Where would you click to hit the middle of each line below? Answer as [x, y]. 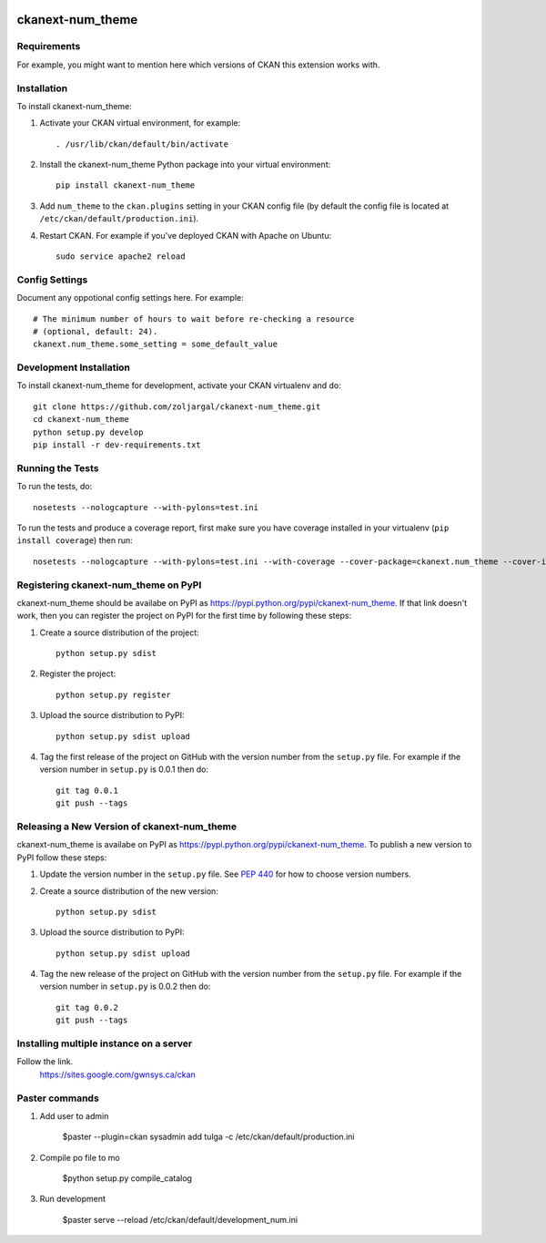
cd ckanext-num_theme [81, 420]
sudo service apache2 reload [121, 257]
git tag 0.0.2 [87, 1007]
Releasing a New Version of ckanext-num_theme [127, 827]
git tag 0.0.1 [87, 790]
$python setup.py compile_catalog [127, 1178]
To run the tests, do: [55, 487]
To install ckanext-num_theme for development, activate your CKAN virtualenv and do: [179, 385]
